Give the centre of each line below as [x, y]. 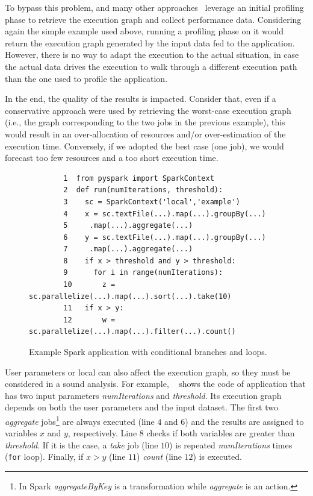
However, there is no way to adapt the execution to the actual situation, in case [152, 55]
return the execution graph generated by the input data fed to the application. [150, 42]
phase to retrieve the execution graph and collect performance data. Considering [153, 19]
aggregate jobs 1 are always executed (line [80, 420]
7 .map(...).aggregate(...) [128, 249]
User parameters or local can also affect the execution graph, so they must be [148, 372]
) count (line [159, 457]
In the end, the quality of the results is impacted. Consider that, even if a [141, 99]
